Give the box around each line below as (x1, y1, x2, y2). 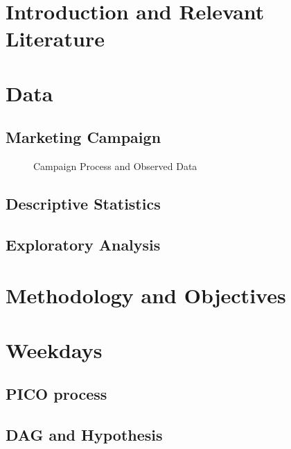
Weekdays (6, 335, 103, 364)
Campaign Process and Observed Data (33, 159, 197, 173)
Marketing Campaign (6, 126, 161, 148)
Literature (6, 24, 105, 53)
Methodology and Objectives (6, 281, 286, 310)
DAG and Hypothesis (6, 424, 163, 446)
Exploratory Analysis (6, 233, 161, 255)
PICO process (6, 383, 107, 405)
